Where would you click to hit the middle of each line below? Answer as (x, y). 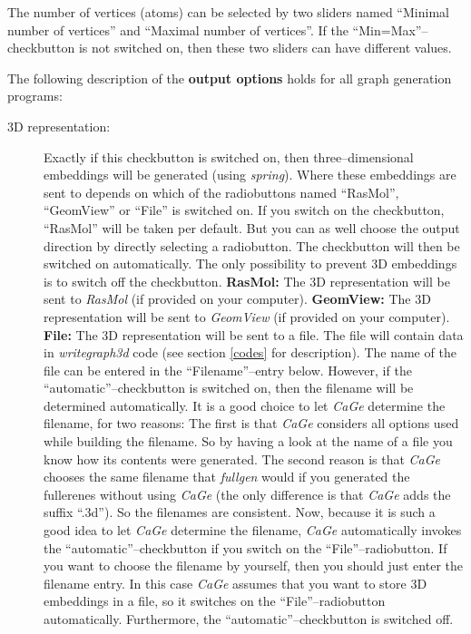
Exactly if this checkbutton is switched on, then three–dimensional (229, 156)
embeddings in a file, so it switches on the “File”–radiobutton (215, 601)
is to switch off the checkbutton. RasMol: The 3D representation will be (247, 281)
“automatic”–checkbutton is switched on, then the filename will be (229, 388)
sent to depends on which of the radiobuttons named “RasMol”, (221, 192)
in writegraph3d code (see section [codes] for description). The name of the (250, 352)
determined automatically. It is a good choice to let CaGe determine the (245, 405)
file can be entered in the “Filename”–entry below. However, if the (228, 370)
